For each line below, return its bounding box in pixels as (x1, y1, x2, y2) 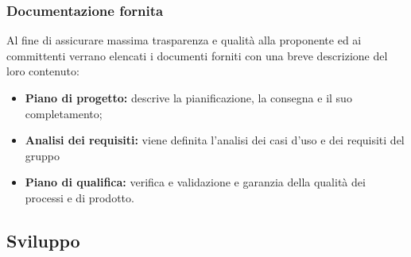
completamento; (25, 105, 103, 121)
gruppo (25, 147, 60, 163)
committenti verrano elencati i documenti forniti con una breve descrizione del (6, 47, 388, 63)
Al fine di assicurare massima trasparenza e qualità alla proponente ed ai (6, 32, 362, 48)
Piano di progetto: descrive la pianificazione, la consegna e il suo (25, 90, 352, 105)
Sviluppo (6, 228, 80, 252)
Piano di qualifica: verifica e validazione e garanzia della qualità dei (25, 174, 366, 190)
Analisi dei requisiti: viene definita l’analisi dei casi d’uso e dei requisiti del (25, 132, 405, 148)
